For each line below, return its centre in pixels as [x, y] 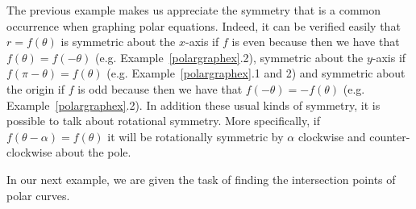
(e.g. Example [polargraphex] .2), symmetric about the [229, 57]
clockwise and [332, 136]
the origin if [36, 88]
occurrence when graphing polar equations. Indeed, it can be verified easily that [204, 25]
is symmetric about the [118, 42]
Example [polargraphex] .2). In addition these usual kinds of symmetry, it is [193, 104]
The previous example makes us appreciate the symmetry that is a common [193, 10]
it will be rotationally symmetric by [196, 136]
